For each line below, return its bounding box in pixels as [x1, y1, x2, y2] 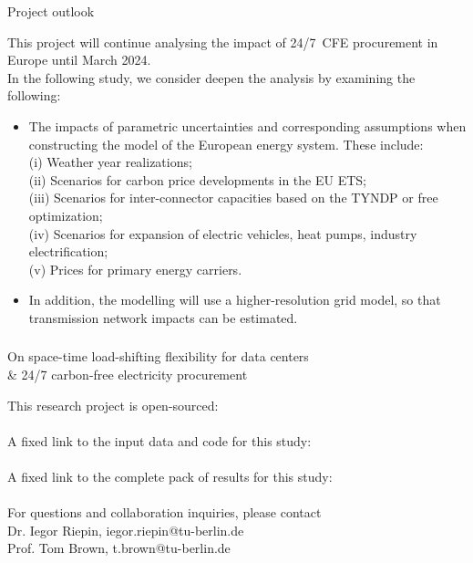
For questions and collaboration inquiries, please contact [7, 503, 322, 522]
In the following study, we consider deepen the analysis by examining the [7, 68, 416, 87]
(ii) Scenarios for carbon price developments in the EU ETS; [28, 170, 366, 189]
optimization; [28, 205, 103, 224]
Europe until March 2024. [7, 50, 151, 69]
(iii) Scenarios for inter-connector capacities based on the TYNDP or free [28, 188, 438, 207]
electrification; [28, 242, 108, 261]
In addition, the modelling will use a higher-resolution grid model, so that [28, 290, 441, 309]
